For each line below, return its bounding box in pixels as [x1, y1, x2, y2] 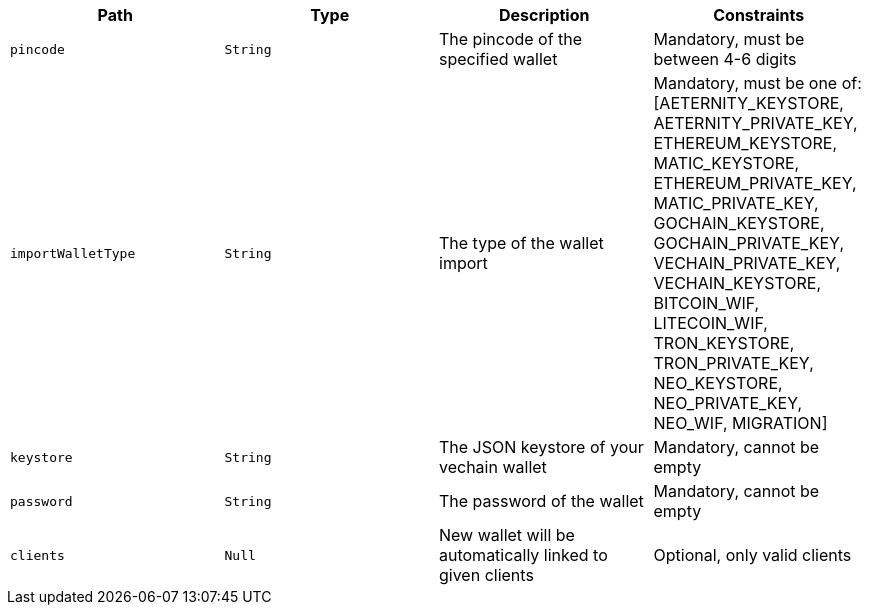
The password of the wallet [439, 491, 644, 511]
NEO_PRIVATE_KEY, [653, 393, 803, 413]
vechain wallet [439, 457, 547, 477]
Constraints [713, 5, 805, 25]
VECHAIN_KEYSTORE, [653, 273, 821, 293]
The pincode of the [439, 29, 583, 49]
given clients [439, 565, 534, 585]
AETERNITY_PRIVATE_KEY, [653, 113, 858, 133]
